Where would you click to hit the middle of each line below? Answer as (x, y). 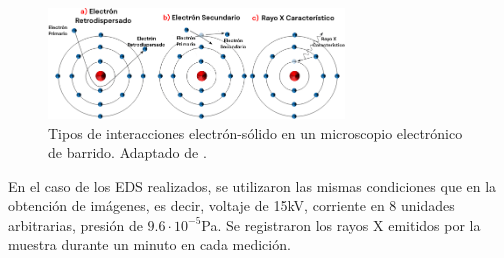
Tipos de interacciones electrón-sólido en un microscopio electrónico (255, 132)
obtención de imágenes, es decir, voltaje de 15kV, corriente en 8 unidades (231, 205)
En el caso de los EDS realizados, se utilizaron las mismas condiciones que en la (252, 185)
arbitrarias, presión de (75, 224)
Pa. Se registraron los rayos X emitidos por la (341, 224)
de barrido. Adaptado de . (127, 152)
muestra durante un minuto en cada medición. (149, 244)
